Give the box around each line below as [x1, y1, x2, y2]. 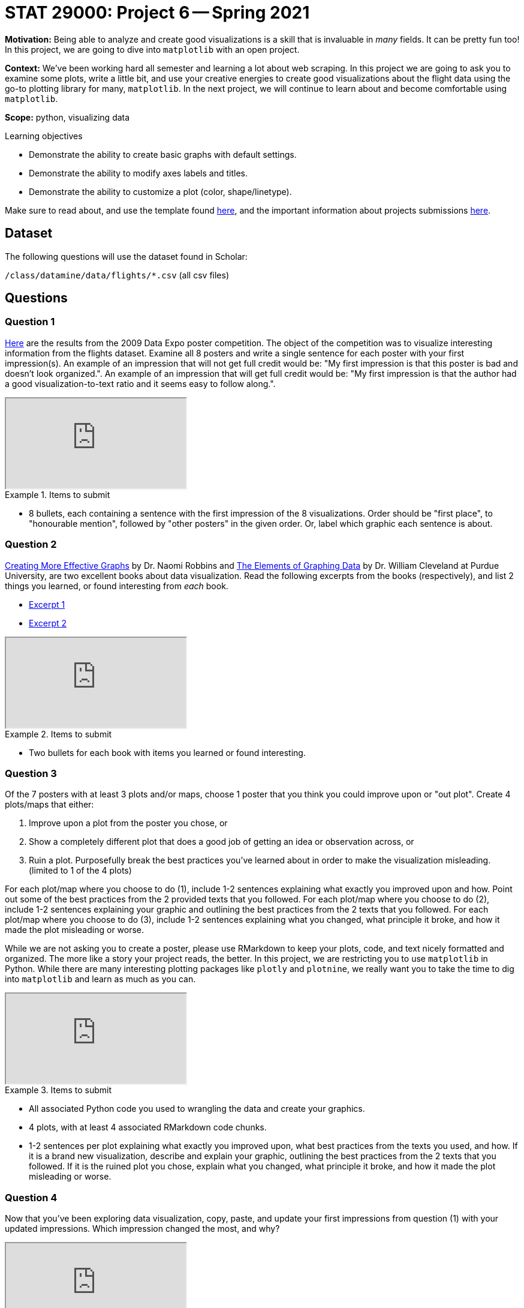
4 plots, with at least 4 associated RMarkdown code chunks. [29, 1122, 267, 1133]
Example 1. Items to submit [5, 489, 110, 500]
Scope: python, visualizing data [5, 112, 130, 122]
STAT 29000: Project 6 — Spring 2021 [5, 2, 310, 23]
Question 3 [5, 767, 57, 779]
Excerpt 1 [29, 599, 65, 610]
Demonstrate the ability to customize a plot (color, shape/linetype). [29, 186, 292, 197]
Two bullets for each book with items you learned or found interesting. [29, 747, 306, 758]
